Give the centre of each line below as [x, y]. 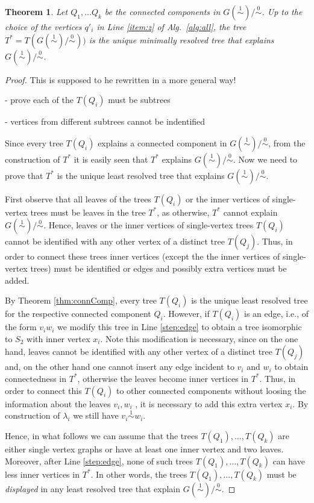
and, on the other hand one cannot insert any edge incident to [120, 367]
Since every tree [34, 142]
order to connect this [43, 390]
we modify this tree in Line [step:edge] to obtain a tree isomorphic [180, 327]
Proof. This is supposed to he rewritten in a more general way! [121, 79]
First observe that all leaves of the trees [78, 198]
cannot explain [250, 212]
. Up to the [282, 11]
